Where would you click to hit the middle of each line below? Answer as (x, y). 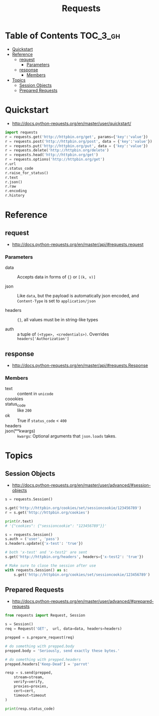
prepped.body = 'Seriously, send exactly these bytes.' (62, 651)
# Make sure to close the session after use (51, 566)
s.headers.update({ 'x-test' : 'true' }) (44, 544)
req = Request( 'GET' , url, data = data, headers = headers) (64, 629)
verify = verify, (29, 682)
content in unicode (35, 394)
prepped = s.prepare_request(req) (40, 638)
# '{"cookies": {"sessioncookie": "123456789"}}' (56, 526)
